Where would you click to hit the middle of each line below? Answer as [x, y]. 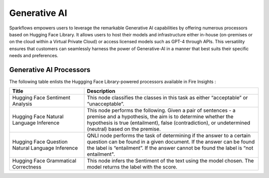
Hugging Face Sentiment [41, 98]
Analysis [22, 104]
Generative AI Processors [50, 70]
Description [101, 91]
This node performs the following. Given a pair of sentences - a [161, 110]
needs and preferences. [34, 56]
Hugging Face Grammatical [44, 161]
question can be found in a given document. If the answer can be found [171, 142]
